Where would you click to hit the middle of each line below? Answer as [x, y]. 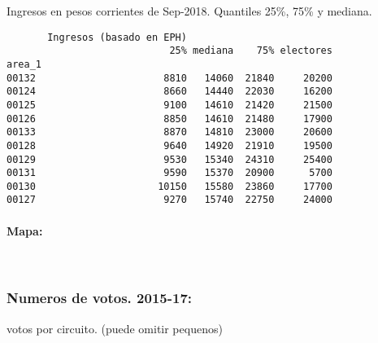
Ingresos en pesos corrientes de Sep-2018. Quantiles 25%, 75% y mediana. [189, 11]
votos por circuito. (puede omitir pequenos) [115, 328]
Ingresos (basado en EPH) [117, 37]
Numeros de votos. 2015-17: [100, 298]
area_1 [24, 64]
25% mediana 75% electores [251, 51]
